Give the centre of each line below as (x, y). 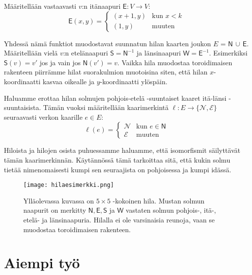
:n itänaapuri (101, 6)
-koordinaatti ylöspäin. (134, 81)
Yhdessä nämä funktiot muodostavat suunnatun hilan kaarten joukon (108, 43)
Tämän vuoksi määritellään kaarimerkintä (106, 107)
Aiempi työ (42, 263)
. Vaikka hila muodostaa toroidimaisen (175, 62)
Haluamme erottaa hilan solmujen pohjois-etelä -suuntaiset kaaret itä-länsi (115, 98)
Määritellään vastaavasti (40, 6)
